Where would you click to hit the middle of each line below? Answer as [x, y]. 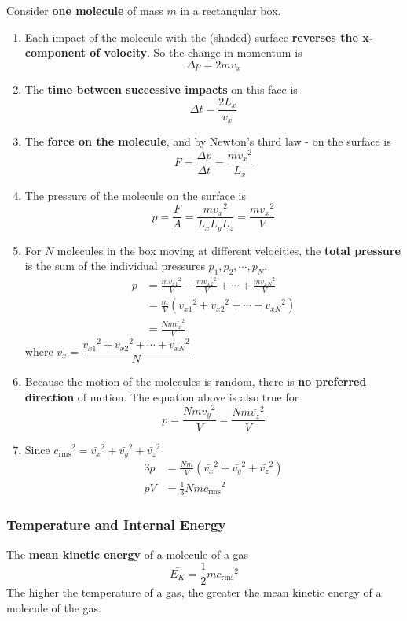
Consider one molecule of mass [85, 10]
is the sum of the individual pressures [115, 266]
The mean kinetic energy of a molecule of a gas [128, 554]
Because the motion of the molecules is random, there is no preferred [196, 381]
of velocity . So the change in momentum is [196, 52]
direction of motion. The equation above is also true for [162, 396]
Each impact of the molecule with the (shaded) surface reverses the [191, 37]
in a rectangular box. [231, 10]
